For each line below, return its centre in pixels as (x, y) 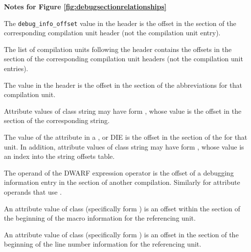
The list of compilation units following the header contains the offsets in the (118, 49)
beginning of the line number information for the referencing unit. (103, 244)
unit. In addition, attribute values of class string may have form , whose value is (124, 146)
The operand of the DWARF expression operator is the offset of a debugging (119, 172)
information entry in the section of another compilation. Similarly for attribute (122, 182)
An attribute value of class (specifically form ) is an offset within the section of (122, 208)
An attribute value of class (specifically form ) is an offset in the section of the (121, 234)
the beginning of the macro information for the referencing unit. (100, 218)
